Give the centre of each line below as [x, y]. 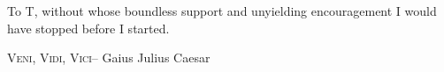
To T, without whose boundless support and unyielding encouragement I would [222, 11]
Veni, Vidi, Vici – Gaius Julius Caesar [109, 58]
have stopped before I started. [88, 28]
